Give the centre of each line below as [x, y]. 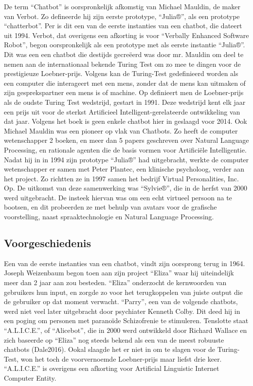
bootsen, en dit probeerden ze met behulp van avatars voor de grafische [110, 207]
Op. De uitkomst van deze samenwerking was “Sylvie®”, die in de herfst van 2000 [126, 188]
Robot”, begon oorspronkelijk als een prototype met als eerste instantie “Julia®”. [125, 45]
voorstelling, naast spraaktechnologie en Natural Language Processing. [109, 217]
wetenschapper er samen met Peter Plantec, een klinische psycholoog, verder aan [124, 169]
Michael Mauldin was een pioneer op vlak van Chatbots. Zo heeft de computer [121, 130]
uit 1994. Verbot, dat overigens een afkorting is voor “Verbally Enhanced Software [126, 35]
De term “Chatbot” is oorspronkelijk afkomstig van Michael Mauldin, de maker [122, 6]
